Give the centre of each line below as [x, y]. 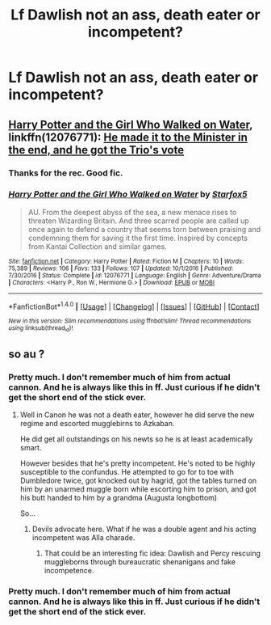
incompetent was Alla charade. [83, 538]
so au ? [27, 355]
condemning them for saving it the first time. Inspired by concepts [138, 238]
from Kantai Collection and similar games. [97, 246]
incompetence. [69, 571]
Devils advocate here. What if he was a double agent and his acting [144, 529]
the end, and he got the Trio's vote [96, 150]
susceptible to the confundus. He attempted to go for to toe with [127, 472]
